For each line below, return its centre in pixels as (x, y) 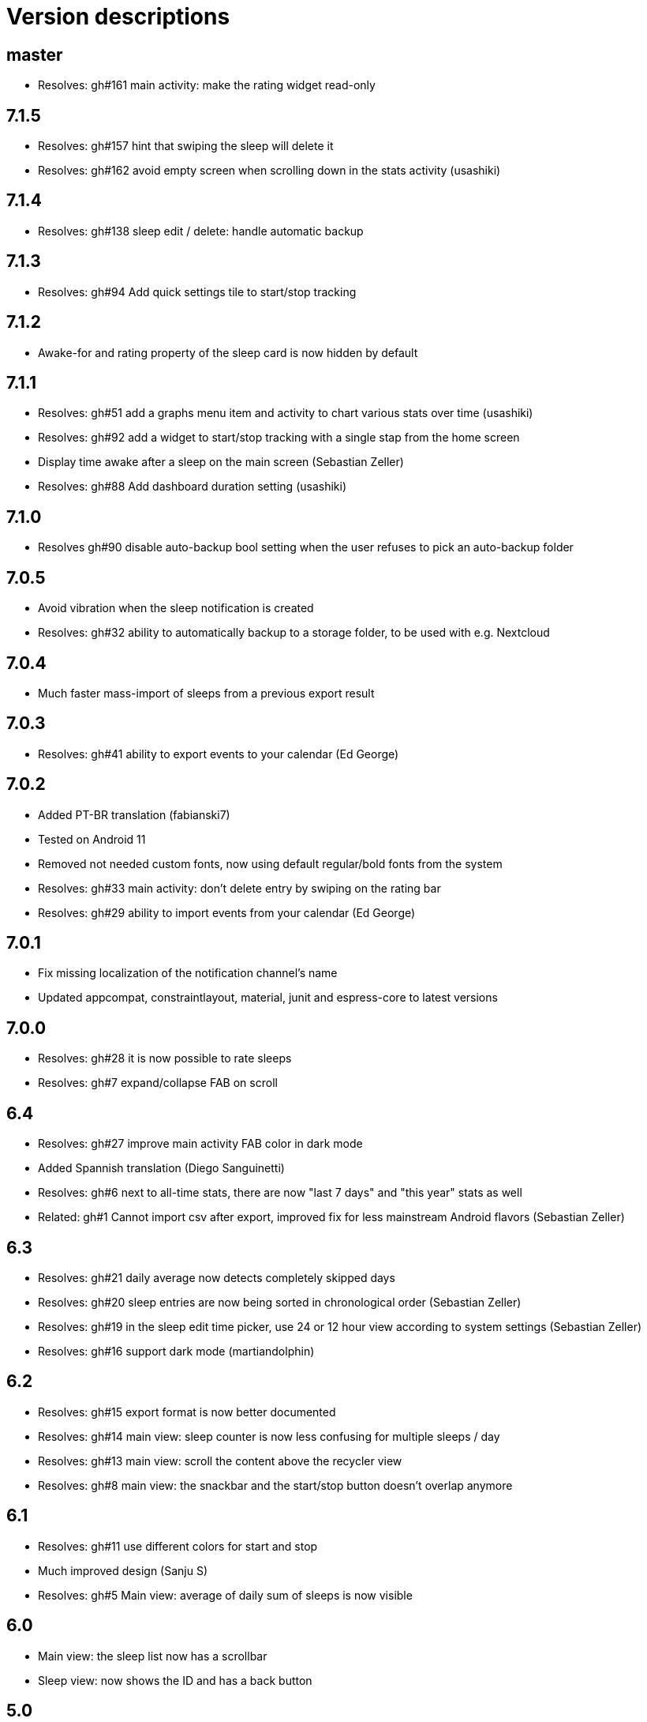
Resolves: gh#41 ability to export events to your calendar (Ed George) (219, 754)
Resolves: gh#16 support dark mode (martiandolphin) (176, 1351)
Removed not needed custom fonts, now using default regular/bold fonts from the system (270, 863)
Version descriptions (118, 17)
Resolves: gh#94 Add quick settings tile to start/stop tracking (197, 291)
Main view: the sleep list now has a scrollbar (153, 1656)
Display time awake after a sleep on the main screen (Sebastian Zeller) (221, 462)
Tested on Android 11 (92, 839)
